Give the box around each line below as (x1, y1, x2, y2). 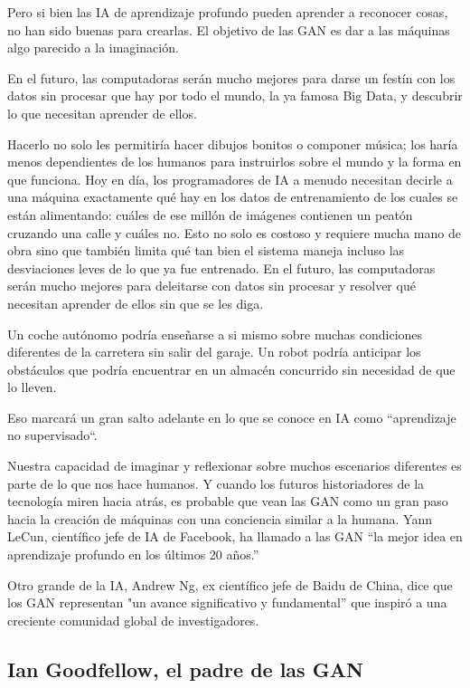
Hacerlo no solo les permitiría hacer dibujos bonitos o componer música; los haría (7, 134, 458, 153)
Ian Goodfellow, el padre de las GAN (7, 655, 363, 683)
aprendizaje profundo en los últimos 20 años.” (7, 545, 259, 564)
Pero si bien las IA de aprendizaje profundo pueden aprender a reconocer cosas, (7, 3, 448, 21)
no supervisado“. (7, 425, 98, 444)
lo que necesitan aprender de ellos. (7, 103, 197, 122)
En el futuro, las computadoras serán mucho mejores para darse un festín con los (7, 68, 456, 87)
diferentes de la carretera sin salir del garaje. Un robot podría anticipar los (7, 342, 421, 361)
